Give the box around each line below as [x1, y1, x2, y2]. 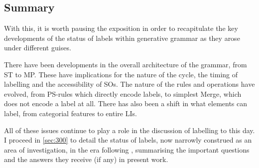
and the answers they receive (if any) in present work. [4, 154, 168, 165]
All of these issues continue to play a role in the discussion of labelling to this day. [4, 125, 255, 135]
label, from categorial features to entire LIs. [4, 108, 137, 118]
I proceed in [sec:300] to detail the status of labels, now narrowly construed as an [4, 135, 252, 145]
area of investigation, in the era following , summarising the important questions [4, 144, 250, 155]
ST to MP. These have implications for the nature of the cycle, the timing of [4, 69, 238, 79]
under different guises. [4, 42, 71, 53]
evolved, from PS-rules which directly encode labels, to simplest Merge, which [4, 88, 242, 99]
